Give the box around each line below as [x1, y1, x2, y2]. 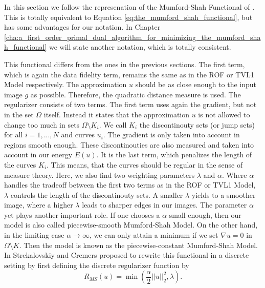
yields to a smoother [191, 189, 256, 200]
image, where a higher [4, 199, 73, 210]
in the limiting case [4, 230, 64, 240]
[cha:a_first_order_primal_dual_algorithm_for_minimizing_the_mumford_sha [4, 31, 261, 42]
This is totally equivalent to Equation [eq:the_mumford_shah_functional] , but [4, 11, 253, 22]
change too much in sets [4, 119, 80, 130]
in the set [4, 109, 34, 119]
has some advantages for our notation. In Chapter [4, 22, 161, 32]
